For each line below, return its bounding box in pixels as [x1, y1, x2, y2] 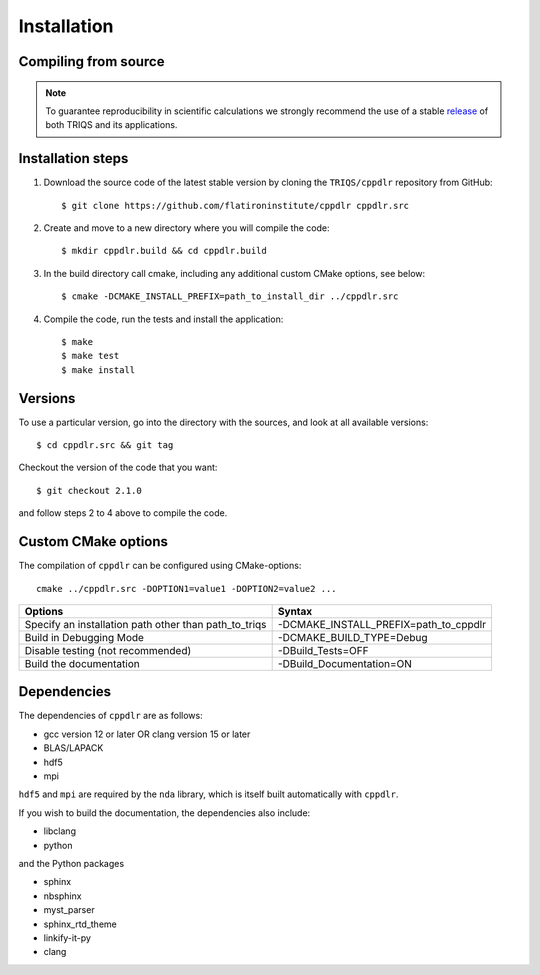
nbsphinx [43, 890, 82, 902]
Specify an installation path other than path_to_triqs [24, 617, 267, 631]
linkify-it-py [43, 931, 92, 944]
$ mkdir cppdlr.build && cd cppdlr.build [61, 245, 267, 257]
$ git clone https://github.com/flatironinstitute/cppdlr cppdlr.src [61, 200, 410, 211]
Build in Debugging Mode [24, 630, 145, 644]
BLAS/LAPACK [43, 742, 104, 754]
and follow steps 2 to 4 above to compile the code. [18, 507, 228, 519]
